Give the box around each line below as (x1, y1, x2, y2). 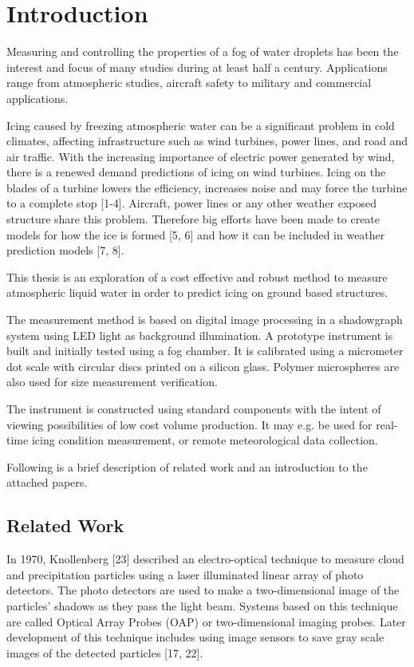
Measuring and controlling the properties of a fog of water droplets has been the (6, 43, 399, 60)
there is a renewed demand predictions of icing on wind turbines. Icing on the (6, 164, 386, 180)
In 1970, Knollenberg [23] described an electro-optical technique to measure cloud (6, 551, 404, 567)
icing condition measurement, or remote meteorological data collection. (31, 432, 378, 448)
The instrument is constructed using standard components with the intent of (6, 401, 381, 416)
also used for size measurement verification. (6, 373, 218, 390)
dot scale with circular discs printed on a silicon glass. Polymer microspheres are (6, 357, 400, 374)
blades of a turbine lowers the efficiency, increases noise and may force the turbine (6, 179, 408, 195)
